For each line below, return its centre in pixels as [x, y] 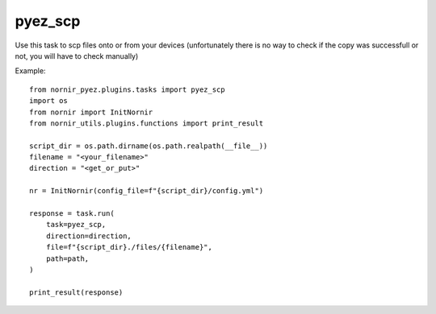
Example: [30, 71]
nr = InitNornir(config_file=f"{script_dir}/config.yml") [147, 191]
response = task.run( [72, 214]
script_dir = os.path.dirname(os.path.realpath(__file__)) [149, 146]
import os [48, 101]
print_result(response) [76, 292]
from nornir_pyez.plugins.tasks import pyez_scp [127, 89]
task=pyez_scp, [76, 225]
